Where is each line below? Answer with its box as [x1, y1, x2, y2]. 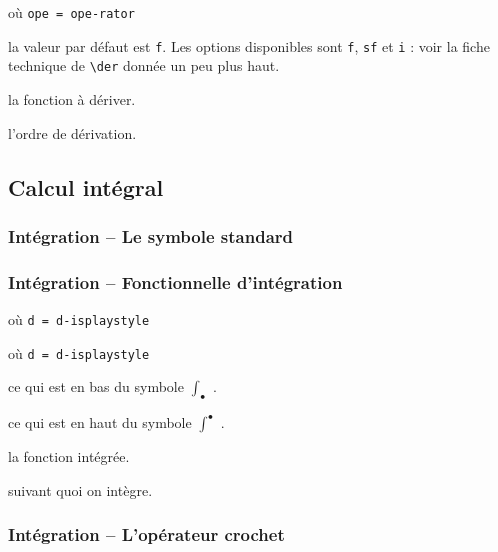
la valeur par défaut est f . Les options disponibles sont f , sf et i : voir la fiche [8, 35, 490, 56]
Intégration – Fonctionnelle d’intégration [8, 269, 343, 294]
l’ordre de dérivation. [8, 122, 137, 143]
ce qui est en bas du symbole [8, 376, 184, 397]
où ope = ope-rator [8, 2, 135, 22]
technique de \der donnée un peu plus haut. [8, 55, 280, 76]
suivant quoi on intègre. [8, 479, 153, 500]
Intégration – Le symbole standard [8, 223, 293, 248]
